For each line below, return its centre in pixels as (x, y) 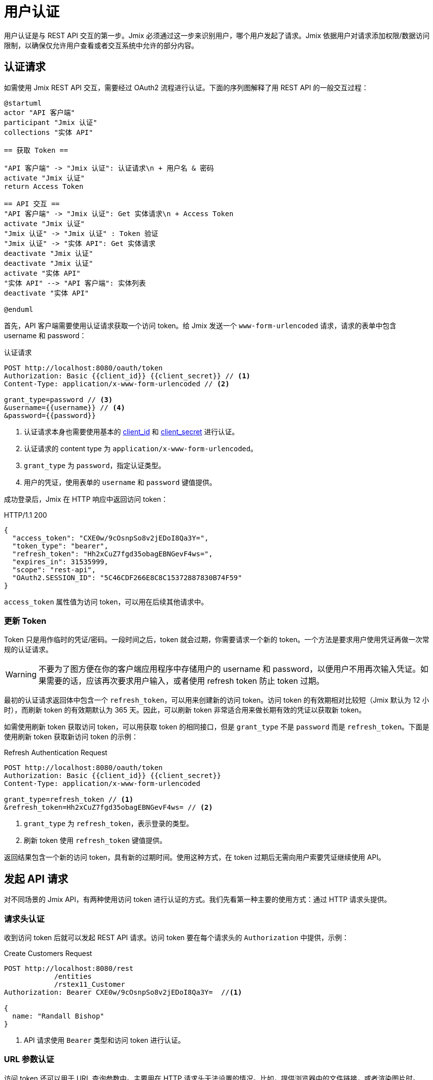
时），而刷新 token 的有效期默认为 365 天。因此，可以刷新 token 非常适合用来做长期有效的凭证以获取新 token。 (185, 710)
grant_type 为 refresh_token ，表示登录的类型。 (108, 824)
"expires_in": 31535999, (60, 562)
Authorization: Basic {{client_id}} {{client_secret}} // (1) (127, 376)
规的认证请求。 (28, 650)
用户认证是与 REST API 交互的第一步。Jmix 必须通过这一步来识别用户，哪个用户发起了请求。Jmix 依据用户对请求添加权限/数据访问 (217, 35)
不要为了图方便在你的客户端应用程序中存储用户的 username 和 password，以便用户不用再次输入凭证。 (229, 669)
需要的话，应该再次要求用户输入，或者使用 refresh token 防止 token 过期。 (185, 681)
